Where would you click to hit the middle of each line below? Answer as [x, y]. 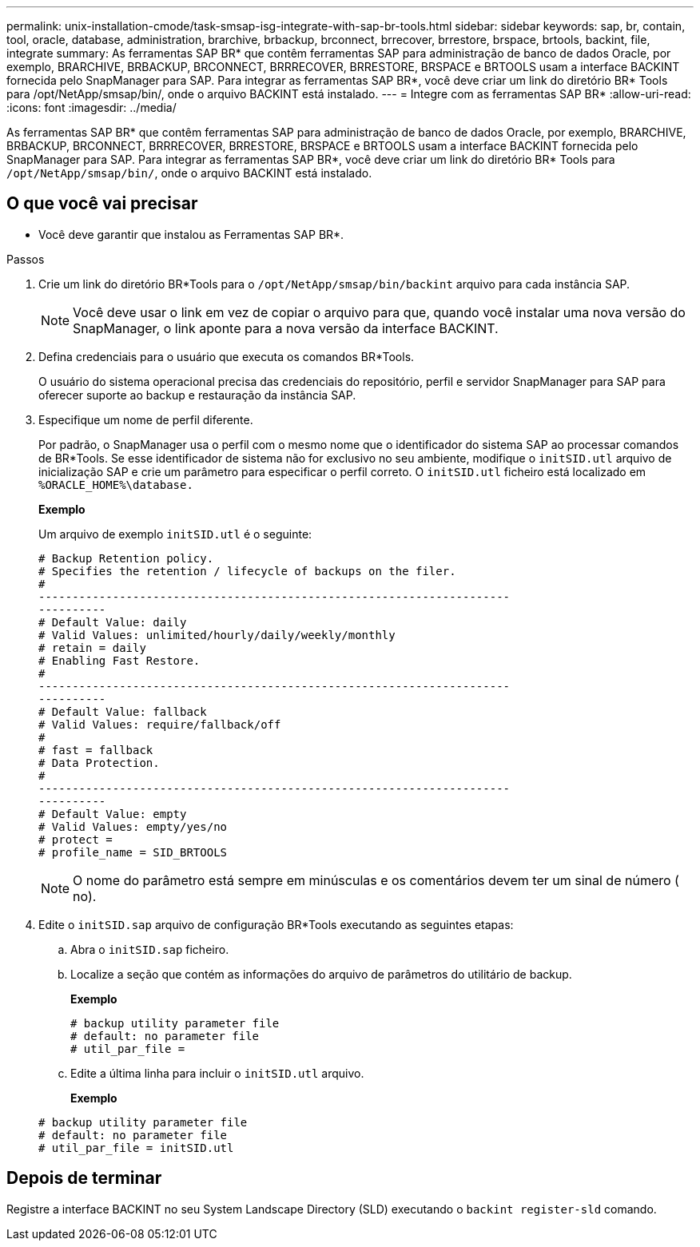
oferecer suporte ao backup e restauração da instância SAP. [197, 395]
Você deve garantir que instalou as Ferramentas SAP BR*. [191, 234]
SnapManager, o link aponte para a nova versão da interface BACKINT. [286, 328]
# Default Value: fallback [123, 711]
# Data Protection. [99, 762]
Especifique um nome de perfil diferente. [146, 419]
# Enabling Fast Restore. [119, 660]
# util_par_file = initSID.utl [136, 1148]
